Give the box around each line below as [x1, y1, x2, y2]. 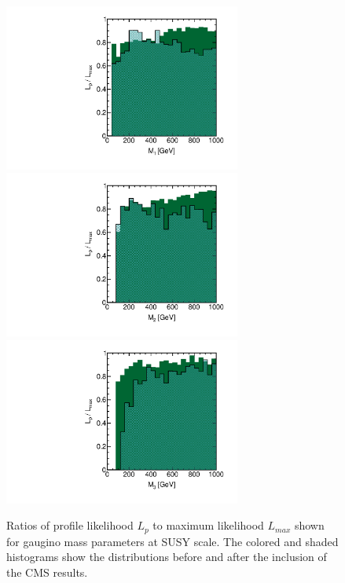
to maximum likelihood [152, 517, 264, 533]
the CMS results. [6, 564, 88, 580]
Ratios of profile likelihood [6, 517, 134, 533]
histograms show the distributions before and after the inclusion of [6, 548, 327, 565]
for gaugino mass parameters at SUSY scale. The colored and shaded [6, 533, 339, 549]
